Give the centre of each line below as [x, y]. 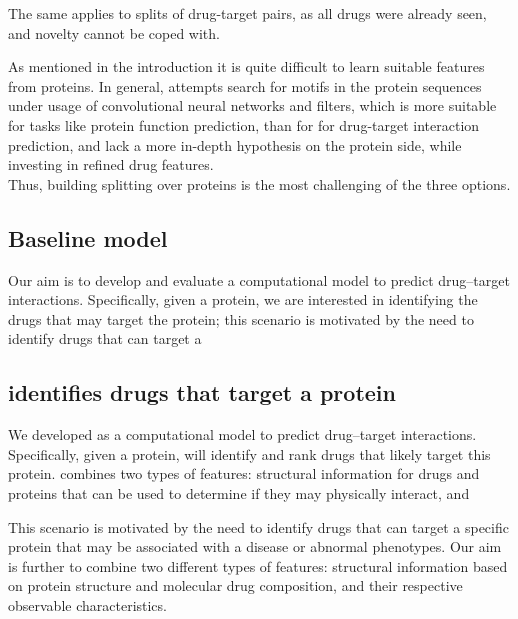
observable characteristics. [87, 604]
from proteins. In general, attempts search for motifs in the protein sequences [245, 85]
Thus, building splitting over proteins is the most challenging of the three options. [259, 183]
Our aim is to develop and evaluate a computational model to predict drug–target [259, 279]
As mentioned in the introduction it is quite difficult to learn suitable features [246, 66]
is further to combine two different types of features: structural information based [258, 565]
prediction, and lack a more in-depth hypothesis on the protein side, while [235, 144]
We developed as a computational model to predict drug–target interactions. [242, 434]
